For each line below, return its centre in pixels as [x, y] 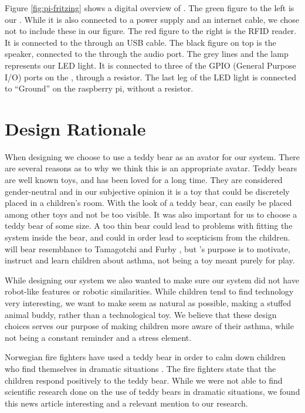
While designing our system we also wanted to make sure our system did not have [152, 280]
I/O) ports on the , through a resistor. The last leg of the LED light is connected [150, 77]
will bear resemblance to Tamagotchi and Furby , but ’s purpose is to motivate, [148, 248]
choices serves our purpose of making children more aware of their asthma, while [149, 326]
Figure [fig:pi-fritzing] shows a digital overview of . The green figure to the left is [150, 8]
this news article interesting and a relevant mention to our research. [126, 403]
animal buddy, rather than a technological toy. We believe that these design [141, 314]
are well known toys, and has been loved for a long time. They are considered [144, 180]
